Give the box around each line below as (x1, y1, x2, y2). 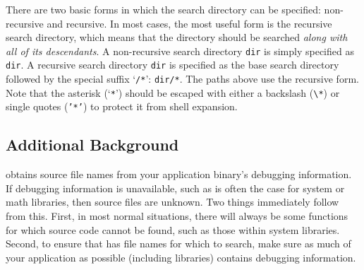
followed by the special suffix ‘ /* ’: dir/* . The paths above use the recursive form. (6, 71, 359, 86)
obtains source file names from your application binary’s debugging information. (6, 167, 352, 182)
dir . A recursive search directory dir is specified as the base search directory (6, 57, 339, 72)
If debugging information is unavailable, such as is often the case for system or (6, 180, 345, 195)
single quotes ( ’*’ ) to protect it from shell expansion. (6, 99, 238, 114)
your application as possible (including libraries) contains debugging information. (6, 250, 356, 264)
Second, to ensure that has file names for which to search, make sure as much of (6, 236, 351, 251)
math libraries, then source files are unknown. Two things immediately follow (6, 194, 339, 209)
